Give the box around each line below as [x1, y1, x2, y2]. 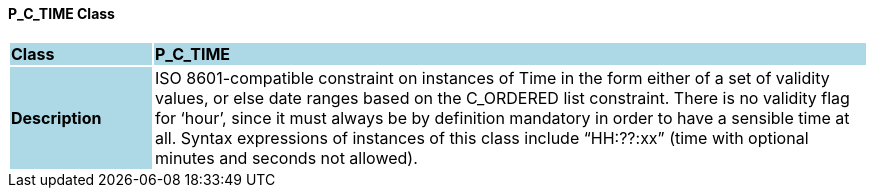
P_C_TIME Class [8, 5, 115, 22]
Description [11, 107, 102, 128]
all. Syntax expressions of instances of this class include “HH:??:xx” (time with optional [154, 127, 809, 148]
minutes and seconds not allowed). [154, 147, 418, 168]
